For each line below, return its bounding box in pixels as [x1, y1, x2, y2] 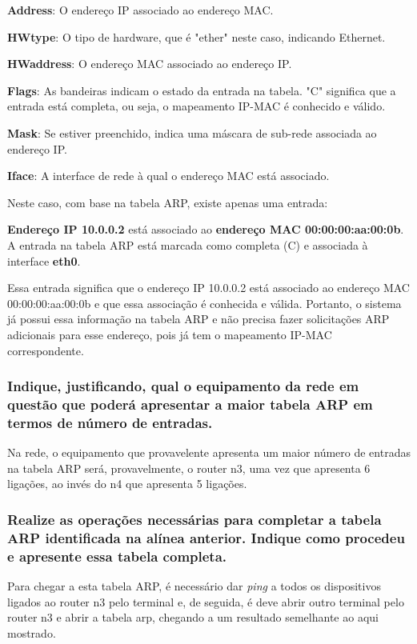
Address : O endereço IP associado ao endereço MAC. [7, 2, 274, 18]
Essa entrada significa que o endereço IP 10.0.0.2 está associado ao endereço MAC [7, 279, 410, 296]
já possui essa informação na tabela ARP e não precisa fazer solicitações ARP [7, 310, 390, 327]
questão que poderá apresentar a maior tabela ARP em [7, 394, 373, 414]
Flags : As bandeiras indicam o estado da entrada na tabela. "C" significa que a [7, 82, 396, 98]
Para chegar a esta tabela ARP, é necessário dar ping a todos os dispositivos [7, 578, 381, 594]
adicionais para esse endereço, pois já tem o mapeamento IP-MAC [7, 326, 332, 342]
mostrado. [7, 624, 56, 641]
